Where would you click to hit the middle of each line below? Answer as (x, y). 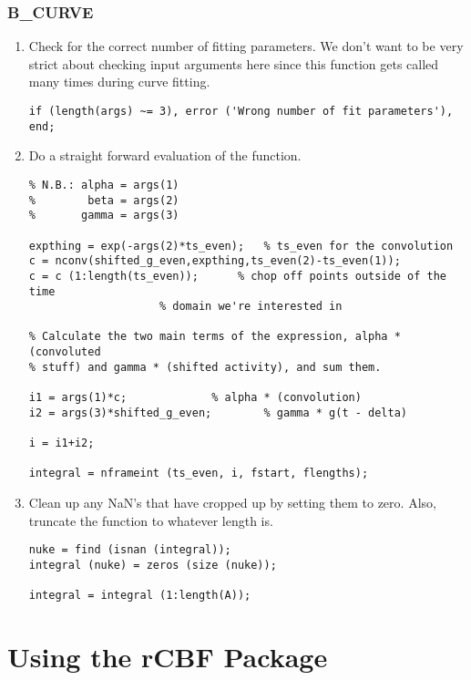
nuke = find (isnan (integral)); (130, 550)
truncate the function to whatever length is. (151, 520)
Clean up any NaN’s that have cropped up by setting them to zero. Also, (232, 503)
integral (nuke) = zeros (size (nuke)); (153, 565)
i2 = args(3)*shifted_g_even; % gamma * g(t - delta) (218, 412)
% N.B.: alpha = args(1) (104, 185)
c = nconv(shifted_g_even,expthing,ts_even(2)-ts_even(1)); (215, 261)
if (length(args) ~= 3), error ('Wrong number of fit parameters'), (241, 111)
